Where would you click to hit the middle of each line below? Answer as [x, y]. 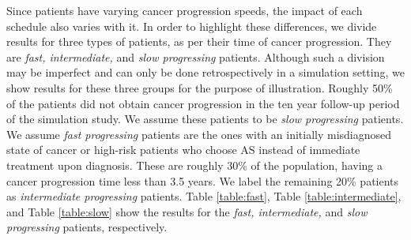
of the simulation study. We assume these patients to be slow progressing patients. [205, 119]
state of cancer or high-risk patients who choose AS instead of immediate [183, 150]
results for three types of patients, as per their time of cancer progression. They [199, 41]
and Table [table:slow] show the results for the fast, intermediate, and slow [187, 211]
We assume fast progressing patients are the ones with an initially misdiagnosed [199, 134]
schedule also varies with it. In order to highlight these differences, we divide [192, 26]
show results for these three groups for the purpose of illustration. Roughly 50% [200, 87]
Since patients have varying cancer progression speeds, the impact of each [185, 10]
